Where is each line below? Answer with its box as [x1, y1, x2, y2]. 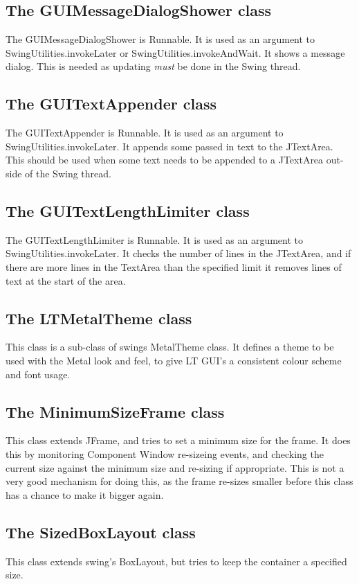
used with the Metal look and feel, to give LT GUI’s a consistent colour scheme [6, 353, 342, 367]
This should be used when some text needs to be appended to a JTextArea [6, 152, 324, 167]
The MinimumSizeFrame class [6, 400, 225, 422]
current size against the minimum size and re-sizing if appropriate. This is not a [6, 460, 344, 475]
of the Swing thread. [25, 166, 111, 180]
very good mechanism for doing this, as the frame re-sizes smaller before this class [6, 474, 353, 488]
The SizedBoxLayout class [6, 521, 196, 542]
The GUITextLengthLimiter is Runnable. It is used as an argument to [6, 232, 303, 247]
